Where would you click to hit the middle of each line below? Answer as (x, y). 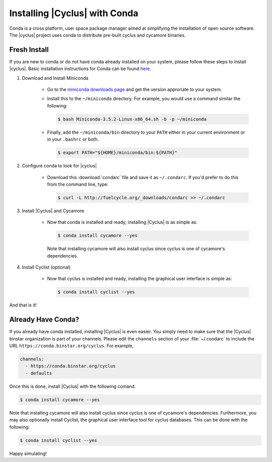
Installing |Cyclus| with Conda (74, 13)
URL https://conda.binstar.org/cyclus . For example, (72, 346)
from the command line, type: (78, 184)
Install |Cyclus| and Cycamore (53, 211)
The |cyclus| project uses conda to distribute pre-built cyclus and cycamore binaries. (97, 35)
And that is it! (23, 305)
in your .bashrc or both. (73, 139)
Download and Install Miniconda (55, 78)
